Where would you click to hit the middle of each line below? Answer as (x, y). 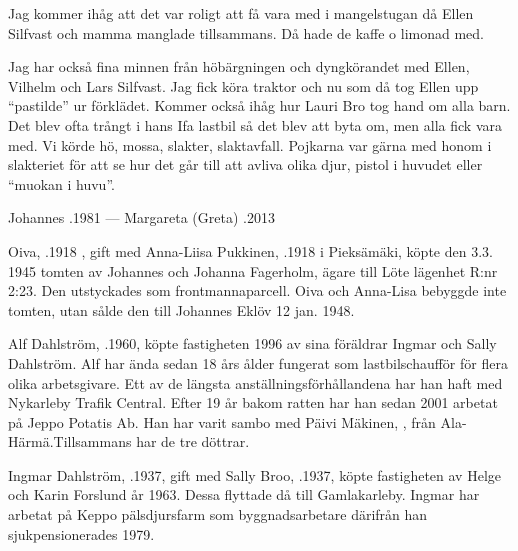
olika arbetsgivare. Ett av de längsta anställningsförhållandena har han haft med (255, 382)
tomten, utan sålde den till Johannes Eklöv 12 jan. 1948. (181, 309)
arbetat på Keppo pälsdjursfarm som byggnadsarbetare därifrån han (218, 514)
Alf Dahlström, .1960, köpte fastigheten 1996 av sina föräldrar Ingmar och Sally (252, 343)
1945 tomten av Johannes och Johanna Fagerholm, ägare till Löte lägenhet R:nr (253, 270)
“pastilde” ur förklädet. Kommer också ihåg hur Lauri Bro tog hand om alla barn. (259, 105)
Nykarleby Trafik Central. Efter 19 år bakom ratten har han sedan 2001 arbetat (253, 402)
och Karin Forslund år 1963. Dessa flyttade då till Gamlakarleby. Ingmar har (244, 494)
